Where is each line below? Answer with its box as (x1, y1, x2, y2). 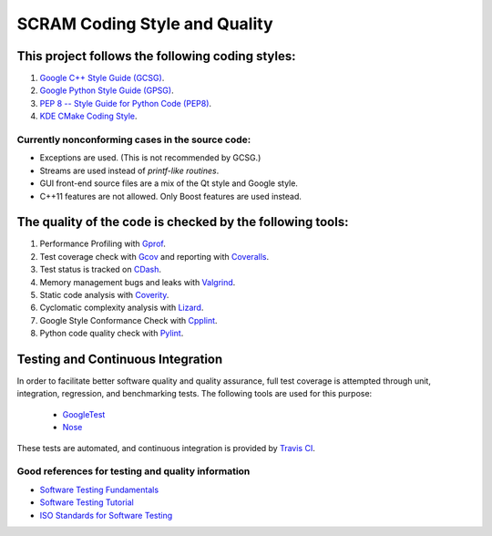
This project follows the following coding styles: (16, 48, 296, 64)
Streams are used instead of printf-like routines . (39, 165, 220, 176)
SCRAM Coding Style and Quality (16, 14, 273, 34)
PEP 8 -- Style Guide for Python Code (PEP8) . (39, 98, 212, 108)
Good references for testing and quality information (16, 465, 251, 478)
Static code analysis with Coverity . (39, 290, 169, 301)
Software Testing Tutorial (39, 497, 134, 508)
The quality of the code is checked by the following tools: (16, 214, 349, 230)
